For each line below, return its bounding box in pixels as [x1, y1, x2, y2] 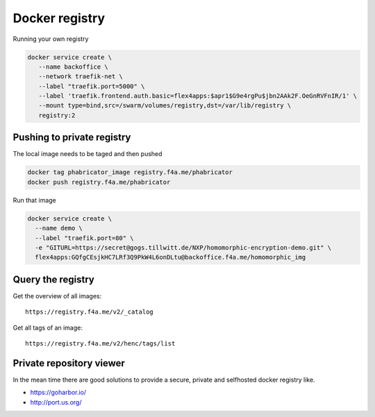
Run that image [12, 196, 56, 204]
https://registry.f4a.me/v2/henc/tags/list [25, 339, 176, 347]
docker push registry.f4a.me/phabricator [27, 178, 171, 186]
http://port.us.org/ [30, 398, 82, 406]
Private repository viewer [12, 357, 125, 369]
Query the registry [12, 273, 95, 285]
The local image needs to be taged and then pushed [12, 150, 162, 158]
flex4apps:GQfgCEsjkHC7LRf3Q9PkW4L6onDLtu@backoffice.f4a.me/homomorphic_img [35, 253, 306, 262]
